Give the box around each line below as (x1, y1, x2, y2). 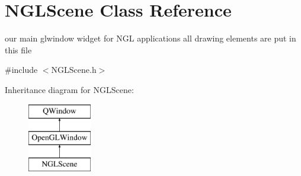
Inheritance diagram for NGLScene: (5, 83, 134, 95)
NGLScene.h (51, 63, 97, 76)
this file (5, 43, 32, 56)
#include (5, 63, 38, 76)
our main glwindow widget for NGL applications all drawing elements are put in (5, 32, 296, 44)
